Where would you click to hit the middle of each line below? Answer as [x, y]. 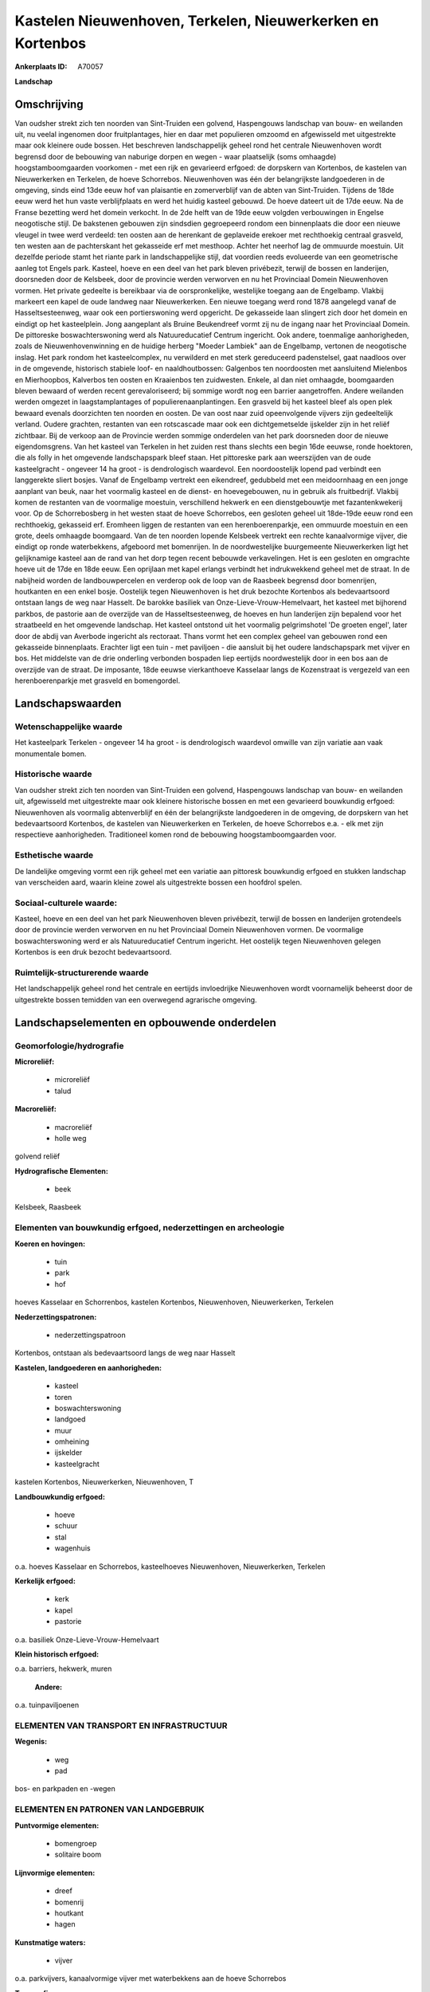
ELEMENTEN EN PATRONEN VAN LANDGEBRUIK [109, 1810]
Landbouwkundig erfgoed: [60, 1496]
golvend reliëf [37, 1156]
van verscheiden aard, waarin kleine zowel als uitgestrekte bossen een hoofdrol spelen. [158, 882]
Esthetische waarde [54, 855]
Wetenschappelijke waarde [68, 727]
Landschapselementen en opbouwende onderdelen [145, 1023]
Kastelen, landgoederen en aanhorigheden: [88, 1367]
